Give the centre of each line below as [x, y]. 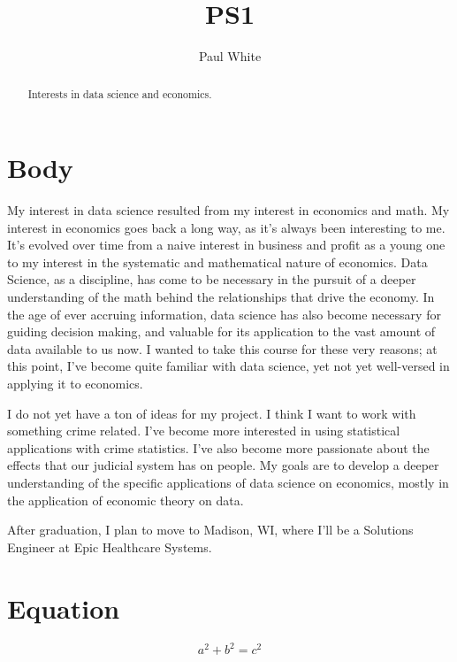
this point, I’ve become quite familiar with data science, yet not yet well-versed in [228, 366]
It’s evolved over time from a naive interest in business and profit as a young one [226, 245]
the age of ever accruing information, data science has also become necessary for [224, 314]
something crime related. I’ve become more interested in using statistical [204, 431]
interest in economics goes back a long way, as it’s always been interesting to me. [226, 227]
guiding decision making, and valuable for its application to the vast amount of [221, 331]
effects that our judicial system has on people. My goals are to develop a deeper [223, 465]
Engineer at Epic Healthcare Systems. [110, 547]
